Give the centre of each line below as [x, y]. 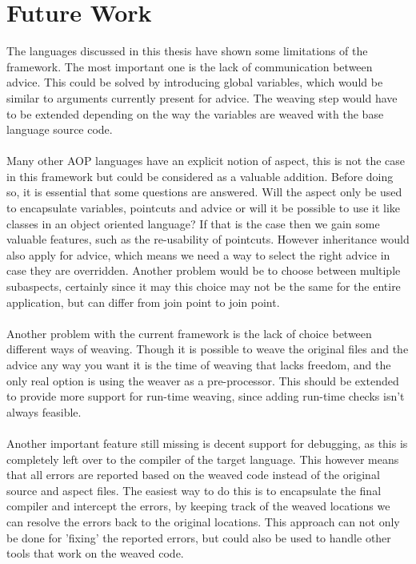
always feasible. [44, 411]
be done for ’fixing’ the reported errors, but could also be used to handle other [199, 537]
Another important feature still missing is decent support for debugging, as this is [207, 443]
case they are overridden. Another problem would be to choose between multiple [204, 270]
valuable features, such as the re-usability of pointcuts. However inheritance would [208, 239]
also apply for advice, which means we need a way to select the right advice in [198, 254]
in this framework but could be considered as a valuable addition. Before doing [200, 176]
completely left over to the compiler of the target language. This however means [203, 459]
